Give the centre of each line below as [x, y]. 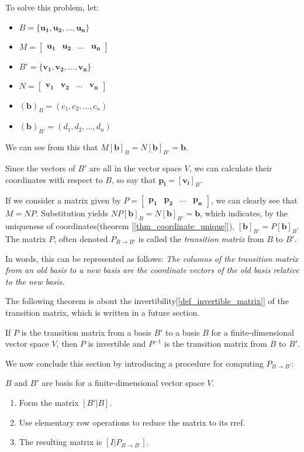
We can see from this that [52, 147]
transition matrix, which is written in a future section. [103, 312]
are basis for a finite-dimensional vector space [123, 383]
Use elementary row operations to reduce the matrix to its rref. [132, 422]
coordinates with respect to [54, 179]
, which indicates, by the [244, 213]
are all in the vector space [135, 168]
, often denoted [81, 238]
